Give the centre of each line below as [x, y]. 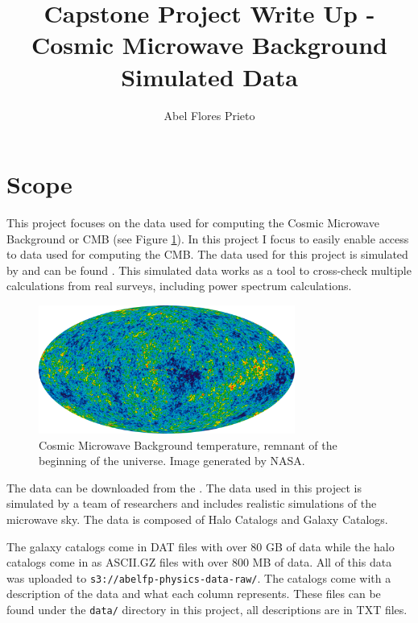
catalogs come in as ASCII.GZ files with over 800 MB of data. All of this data [199, 562]
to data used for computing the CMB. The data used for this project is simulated [207, 254]
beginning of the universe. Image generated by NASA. [172, 461]
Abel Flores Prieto [209, 115]
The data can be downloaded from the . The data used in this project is [184, 487]
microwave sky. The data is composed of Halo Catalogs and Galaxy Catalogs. [197, 519]
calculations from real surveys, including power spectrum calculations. [179, 286]
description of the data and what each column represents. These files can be [194, 594]
